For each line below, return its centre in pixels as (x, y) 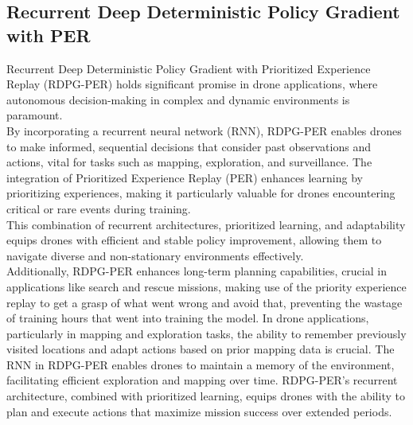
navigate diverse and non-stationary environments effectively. (155, 255)
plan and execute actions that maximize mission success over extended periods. (199, 411)
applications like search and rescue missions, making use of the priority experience (206, 286)
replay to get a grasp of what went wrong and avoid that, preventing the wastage (205, 302)
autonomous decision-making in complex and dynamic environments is (178, 99)
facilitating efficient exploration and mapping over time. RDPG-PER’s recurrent (202, 380)
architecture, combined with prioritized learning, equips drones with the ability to (206, 396)
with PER (49, 35)
